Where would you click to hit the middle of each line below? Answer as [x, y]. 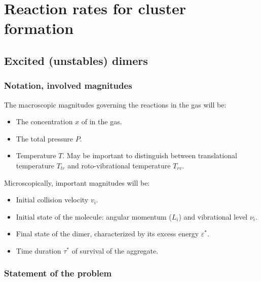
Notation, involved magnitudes [68, 85]
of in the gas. [102, 121]
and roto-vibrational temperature [119, 165]
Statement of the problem [58, 273]
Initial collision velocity [52, 200]
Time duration [39, 250]
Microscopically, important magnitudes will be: [77, 182]
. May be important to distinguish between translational [150, 155]
